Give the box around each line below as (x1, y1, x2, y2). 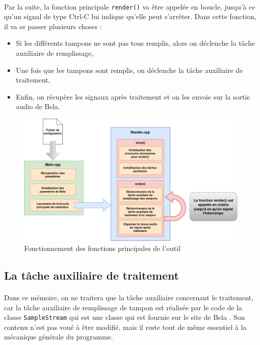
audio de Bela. (16, 101, 60, 112)
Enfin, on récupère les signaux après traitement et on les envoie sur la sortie (16, 91, 250, 102)
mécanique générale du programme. (4, 331, 113, 342)
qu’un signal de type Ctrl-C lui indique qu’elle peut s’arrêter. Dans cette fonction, (4, 11, 256, 22)
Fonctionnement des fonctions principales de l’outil (24, 243, 181, 253)
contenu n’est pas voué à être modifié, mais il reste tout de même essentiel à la (4, 321, 246, 332)
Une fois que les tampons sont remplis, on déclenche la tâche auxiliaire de (16, 64, 243, 75)
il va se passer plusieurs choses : (4, 21, 102, 31)
